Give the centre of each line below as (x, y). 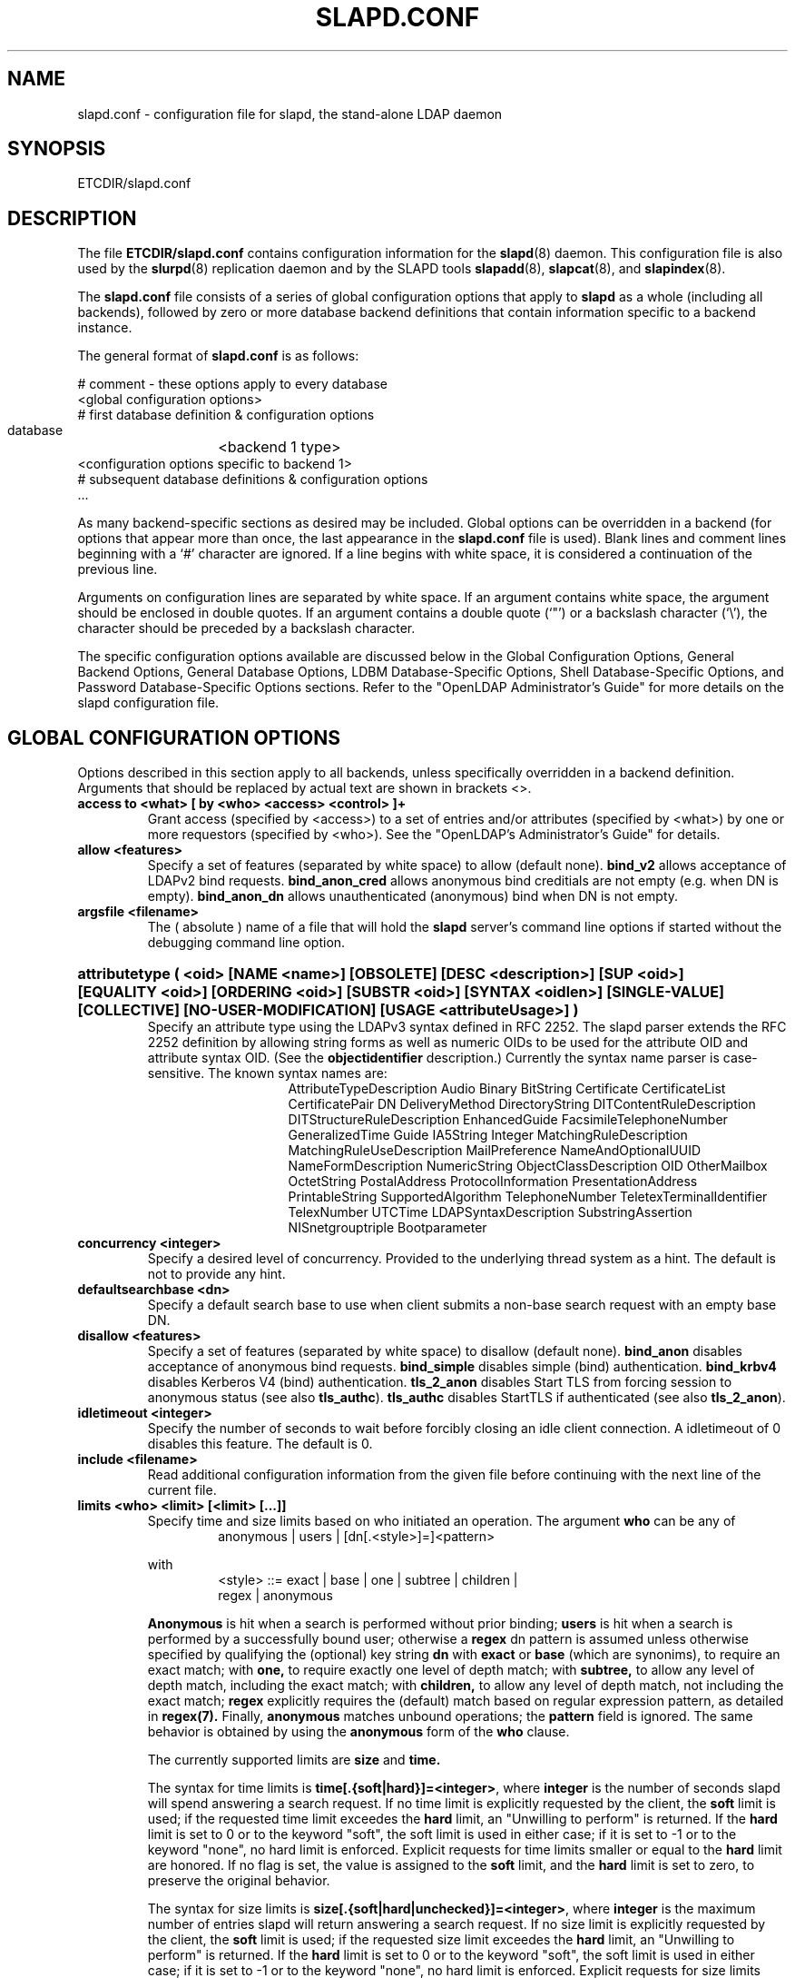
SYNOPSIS (57, 149)
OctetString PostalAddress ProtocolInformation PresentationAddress (493, 1182)
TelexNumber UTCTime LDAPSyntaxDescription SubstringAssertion (490, 1212)
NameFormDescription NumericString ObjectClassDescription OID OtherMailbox (528, 1166)
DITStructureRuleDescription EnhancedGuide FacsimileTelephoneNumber (508, 1120)
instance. (105, 328)
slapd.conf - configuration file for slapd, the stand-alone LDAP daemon (290, 114)
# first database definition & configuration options (226, 415)
